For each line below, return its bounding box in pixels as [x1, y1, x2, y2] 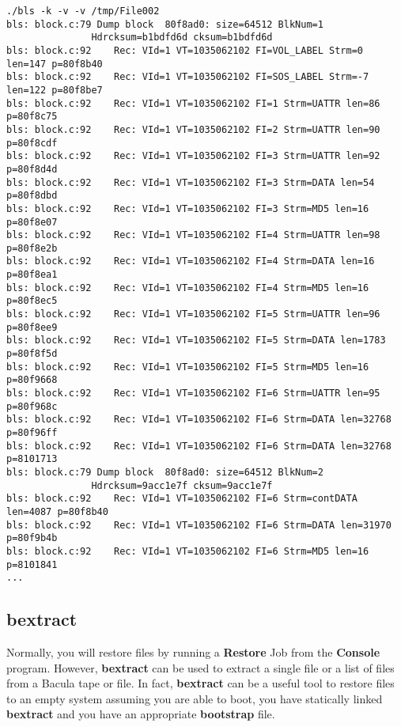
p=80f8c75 [6, 111, 58, 123]
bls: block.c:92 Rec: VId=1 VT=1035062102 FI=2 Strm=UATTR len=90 [6, 123, 380, 135]
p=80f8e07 [6, 216, 58, 228]
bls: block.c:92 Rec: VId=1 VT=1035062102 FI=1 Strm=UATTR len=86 [6, 97, 380, 109]
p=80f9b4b [6, 532, 58, 544]
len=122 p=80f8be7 [6, 84, 103, 96]
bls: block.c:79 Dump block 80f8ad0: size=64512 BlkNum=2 [6, 466, 323, 478]
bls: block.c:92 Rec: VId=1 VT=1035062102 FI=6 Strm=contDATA [6, 493, 357, 505]
